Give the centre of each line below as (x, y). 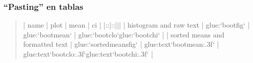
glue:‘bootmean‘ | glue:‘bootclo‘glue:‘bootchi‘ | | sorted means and (124, 34)
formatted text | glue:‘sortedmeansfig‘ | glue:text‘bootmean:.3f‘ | (121, 44)
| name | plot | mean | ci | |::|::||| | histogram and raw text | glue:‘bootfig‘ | (136, 25)
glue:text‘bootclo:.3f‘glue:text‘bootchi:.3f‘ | (88, 54)
